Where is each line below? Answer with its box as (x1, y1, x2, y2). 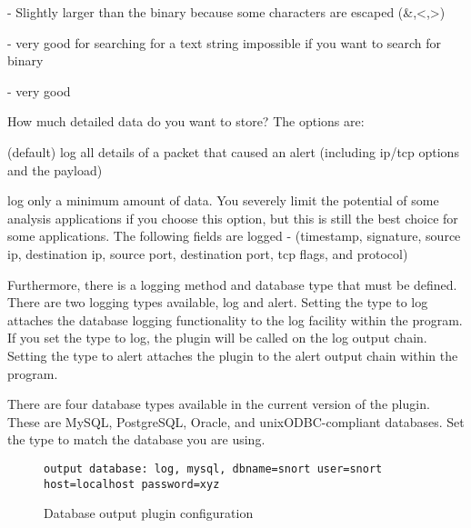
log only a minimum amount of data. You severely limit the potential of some (7, 191, 439, 210)
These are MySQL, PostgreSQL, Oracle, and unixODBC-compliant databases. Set (7, 412, 465, 431)
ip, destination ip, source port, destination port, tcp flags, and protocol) (7, 244, 408, 263)
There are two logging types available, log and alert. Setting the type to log (7, 293, 428, 312)
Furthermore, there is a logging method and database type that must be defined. (7, 274, 457, 294)
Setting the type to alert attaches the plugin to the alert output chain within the (7, 345, 458, 364)
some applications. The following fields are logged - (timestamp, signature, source (7, 226, 461, 245)
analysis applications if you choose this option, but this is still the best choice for (7, 208, 458, 227)
